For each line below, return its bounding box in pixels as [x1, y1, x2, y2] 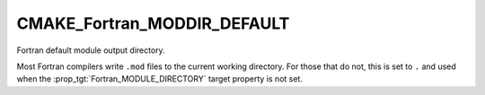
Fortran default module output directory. [16, 45, 165, 56]
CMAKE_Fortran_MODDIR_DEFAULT [16, 13, 290, 33]
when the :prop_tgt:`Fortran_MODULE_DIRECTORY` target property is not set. [16, 73, 303, 84]
